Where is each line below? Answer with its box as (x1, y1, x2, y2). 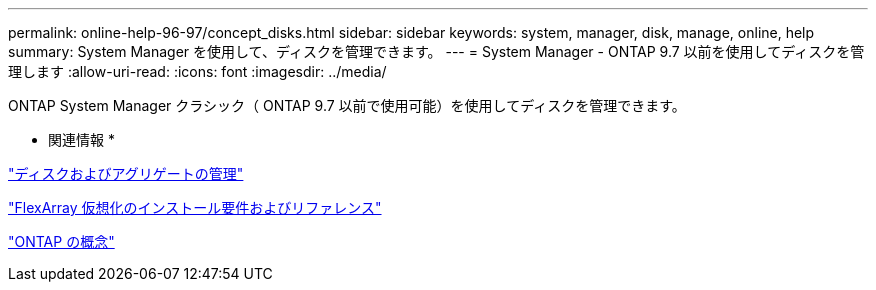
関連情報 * (48, 131, 115, 148)
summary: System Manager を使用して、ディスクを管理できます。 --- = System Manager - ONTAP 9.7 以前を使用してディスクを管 (8, 43, 865, 60)
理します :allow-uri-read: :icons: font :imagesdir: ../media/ (8, 63, 387, 80)
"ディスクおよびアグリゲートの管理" (8, 165, 244, 182)
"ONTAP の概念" (8, 233, 115, 250)
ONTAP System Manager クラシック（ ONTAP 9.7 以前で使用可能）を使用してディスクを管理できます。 (8, 97, 686, 114)
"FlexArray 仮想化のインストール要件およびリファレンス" (8, 199, 382, 216)
